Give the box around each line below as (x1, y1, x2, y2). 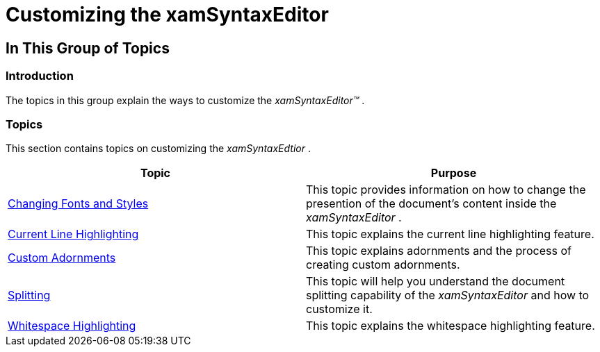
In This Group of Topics (6, 39, 170, 57)
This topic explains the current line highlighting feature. (306, 227, 594, 242)
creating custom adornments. (306, 258, 460, 272)
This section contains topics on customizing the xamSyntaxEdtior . (6, 142, 311, 155)
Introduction (6, 69, 74, 83)
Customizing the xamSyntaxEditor (6, 3, 329, 26)
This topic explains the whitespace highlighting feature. (306, 319, 595, 333)
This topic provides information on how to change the (306, 183, 586, 197)
